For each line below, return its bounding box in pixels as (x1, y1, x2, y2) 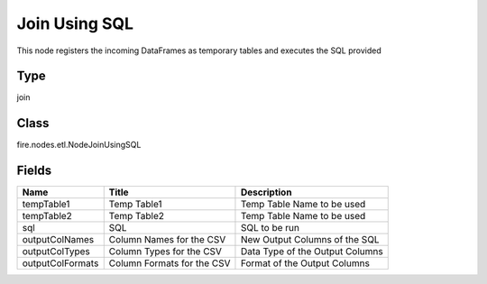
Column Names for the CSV (108, 234, 226, 246)
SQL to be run (240, 222, 299, 234)
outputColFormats (22, 257, 99, 270)
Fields (16, 163, 52, 179)
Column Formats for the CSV (108, 257, 231, 270)
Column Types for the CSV (108, 245, 223, 258)
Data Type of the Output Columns (240, 245, 383, 258)
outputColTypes (22, 245, 90, 258)
